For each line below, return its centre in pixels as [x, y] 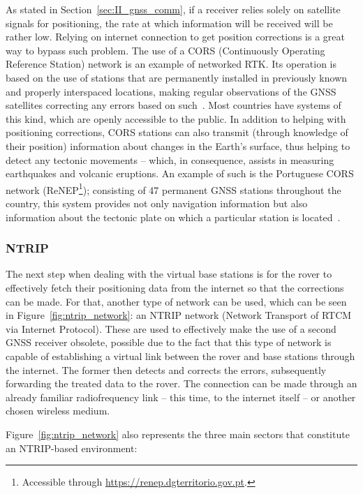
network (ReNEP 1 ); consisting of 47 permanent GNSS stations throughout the [173, 188]
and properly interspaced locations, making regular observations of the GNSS [171, 91]
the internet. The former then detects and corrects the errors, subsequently [166, 369]
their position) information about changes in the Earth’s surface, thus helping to [178, 145]
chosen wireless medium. [58, 411]
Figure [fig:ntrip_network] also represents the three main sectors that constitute [178, 434]
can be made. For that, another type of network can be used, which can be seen [176, 301]
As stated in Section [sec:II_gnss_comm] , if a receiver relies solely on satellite [173, 9]
